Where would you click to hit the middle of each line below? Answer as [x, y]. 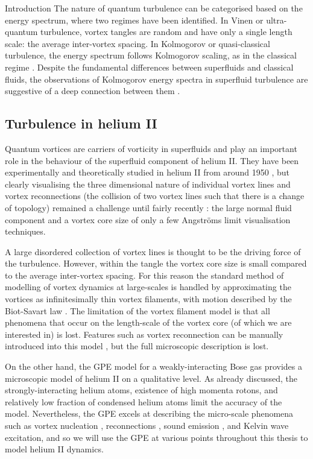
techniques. [25, 231]
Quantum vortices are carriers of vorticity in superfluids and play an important [151, 148]
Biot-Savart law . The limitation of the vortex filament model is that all [138, 310]
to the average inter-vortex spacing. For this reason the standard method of [144, 275]
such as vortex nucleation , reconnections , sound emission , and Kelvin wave [147, 426]
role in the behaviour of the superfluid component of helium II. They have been [152, 160]
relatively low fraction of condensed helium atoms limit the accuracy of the [144, 401]
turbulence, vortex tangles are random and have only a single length [166, 32]
